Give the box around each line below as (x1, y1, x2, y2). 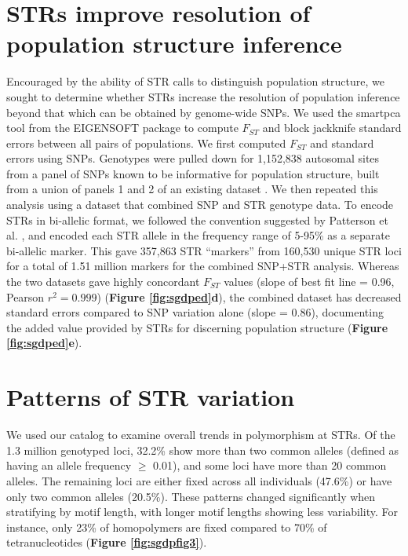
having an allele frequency (6, 457, 132, 474)
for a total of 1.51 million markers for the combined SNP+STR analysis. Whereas (6, 258, 399, 274)
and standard (310, 134, 374, 151)
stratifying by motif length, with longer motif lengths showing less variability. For (6, 503, 398, 520)
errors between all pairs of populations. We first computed (6, 134, 286, 151)
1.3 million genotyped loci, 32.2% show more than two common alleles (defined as (6, 441, 399, 458)
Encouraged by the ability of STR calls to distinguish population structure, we (6, 73, 384, 90)
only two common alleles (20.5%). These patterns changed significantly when (6, 488, 376, 504)
